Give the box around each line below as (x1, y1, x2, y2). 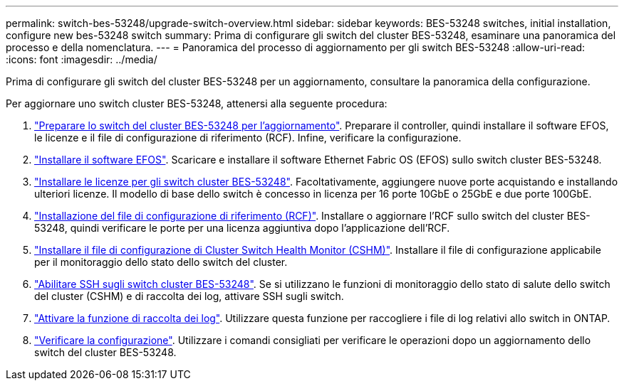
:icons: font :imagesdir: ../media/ (6, 53, 157, 65)
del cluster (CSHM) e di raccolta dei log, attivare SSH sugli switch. (34, 290, 344, 302)
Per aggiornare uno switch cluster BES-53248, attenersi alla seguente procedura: (6, 97, 388, 109)
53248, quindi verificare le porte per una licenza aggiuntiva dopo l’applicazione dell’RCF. (34, 222, 450, 234)
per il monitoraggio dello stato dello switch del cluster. (34, 256, 288, 268)
